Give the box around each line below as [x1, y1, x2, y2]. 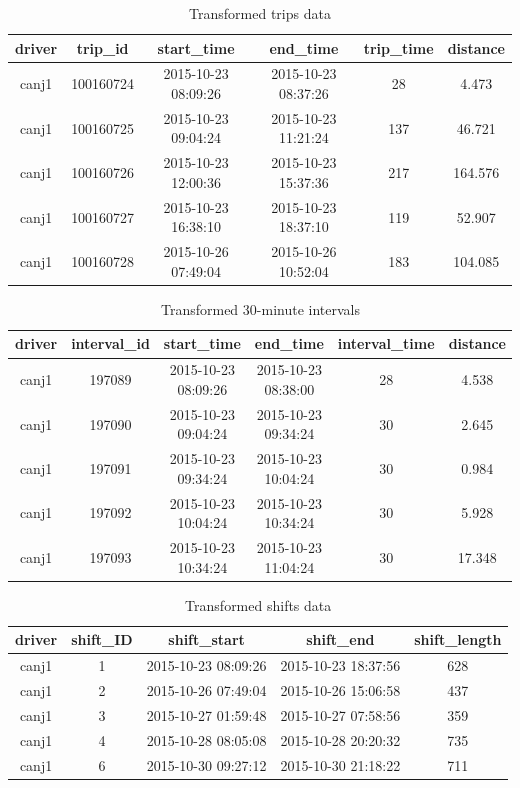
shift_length [414, 629, 502, 650]
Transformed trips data [189, 3, 331, 23]
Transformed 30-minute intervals [160, 298, 360, 319]
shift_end [306, 629, 375, 650]
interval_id [71, 333, 150, 354]
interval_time [337, 333, 435, 354]
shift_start [168, 629, 245, 650]
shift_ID [71, 629, 133, 650]
